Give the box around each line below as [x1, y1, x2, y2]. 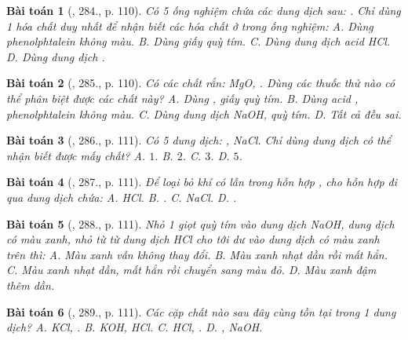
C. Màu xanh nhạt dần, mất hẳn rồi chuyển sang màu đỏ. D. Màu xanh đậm [6, 261, 377, 278]
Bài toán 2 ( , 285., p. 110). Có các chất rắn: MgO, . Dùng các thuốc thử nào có [6, 75, 395, 91]
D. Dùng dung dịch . [6, 48, 105, 64]
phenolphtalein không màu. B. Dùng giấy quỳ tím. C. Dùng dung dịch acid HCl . [6, 33, 391, 49]
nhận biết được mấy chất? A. [6, 147, 146, 163]
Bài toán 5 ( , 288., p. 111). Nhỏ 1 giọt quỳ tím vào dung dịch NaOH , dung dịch [6, 215, 395, 232]
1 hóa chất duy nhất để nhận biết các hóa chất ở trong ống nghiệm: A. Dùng [6, 17, 373, 34]
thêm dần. [6, 276, 55, 293]
